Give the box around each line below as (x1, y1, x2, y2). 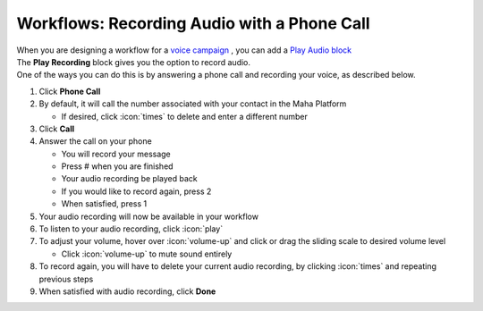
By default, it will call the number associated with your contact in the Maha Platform (38, 98, 347, 109)
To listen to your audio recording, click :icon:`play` (38, 223, 224, 234)
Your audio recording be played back (61, 173, 198, 184)
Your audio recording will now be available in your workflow (38, 211, 259, 222)
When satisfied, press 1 (61, 198, 148, 209)
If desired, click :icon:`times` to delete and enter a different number (61, 111, 309, 122)
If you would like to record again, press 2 (61, 186, 212, 197)
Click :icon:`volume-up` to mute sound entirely (61, 248, 233, 259)
